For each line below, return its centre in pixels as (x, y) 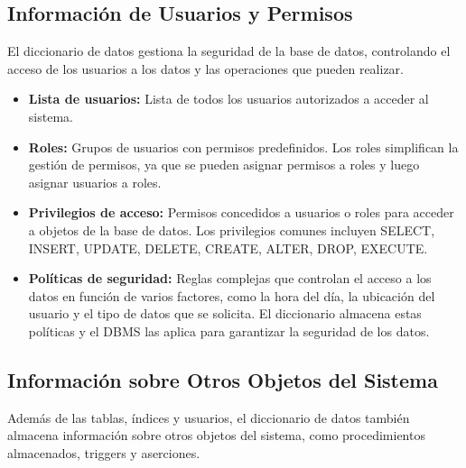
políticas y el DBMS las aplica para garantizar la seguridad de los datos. (229, 330)
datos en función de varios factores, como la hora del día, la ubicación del (232, 295)
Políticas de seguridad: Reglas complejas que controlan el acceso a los (230, 278)
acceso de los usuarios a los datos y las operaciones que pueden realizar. (205, 68)
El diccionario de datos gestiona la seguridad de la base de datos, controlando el (229, 51)
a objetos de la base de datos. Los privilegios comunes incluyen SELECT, (232, 229)
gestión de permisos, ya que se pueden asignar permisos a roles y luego (224, 165)
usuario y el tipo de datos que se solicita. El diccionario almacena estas (225, 313)
